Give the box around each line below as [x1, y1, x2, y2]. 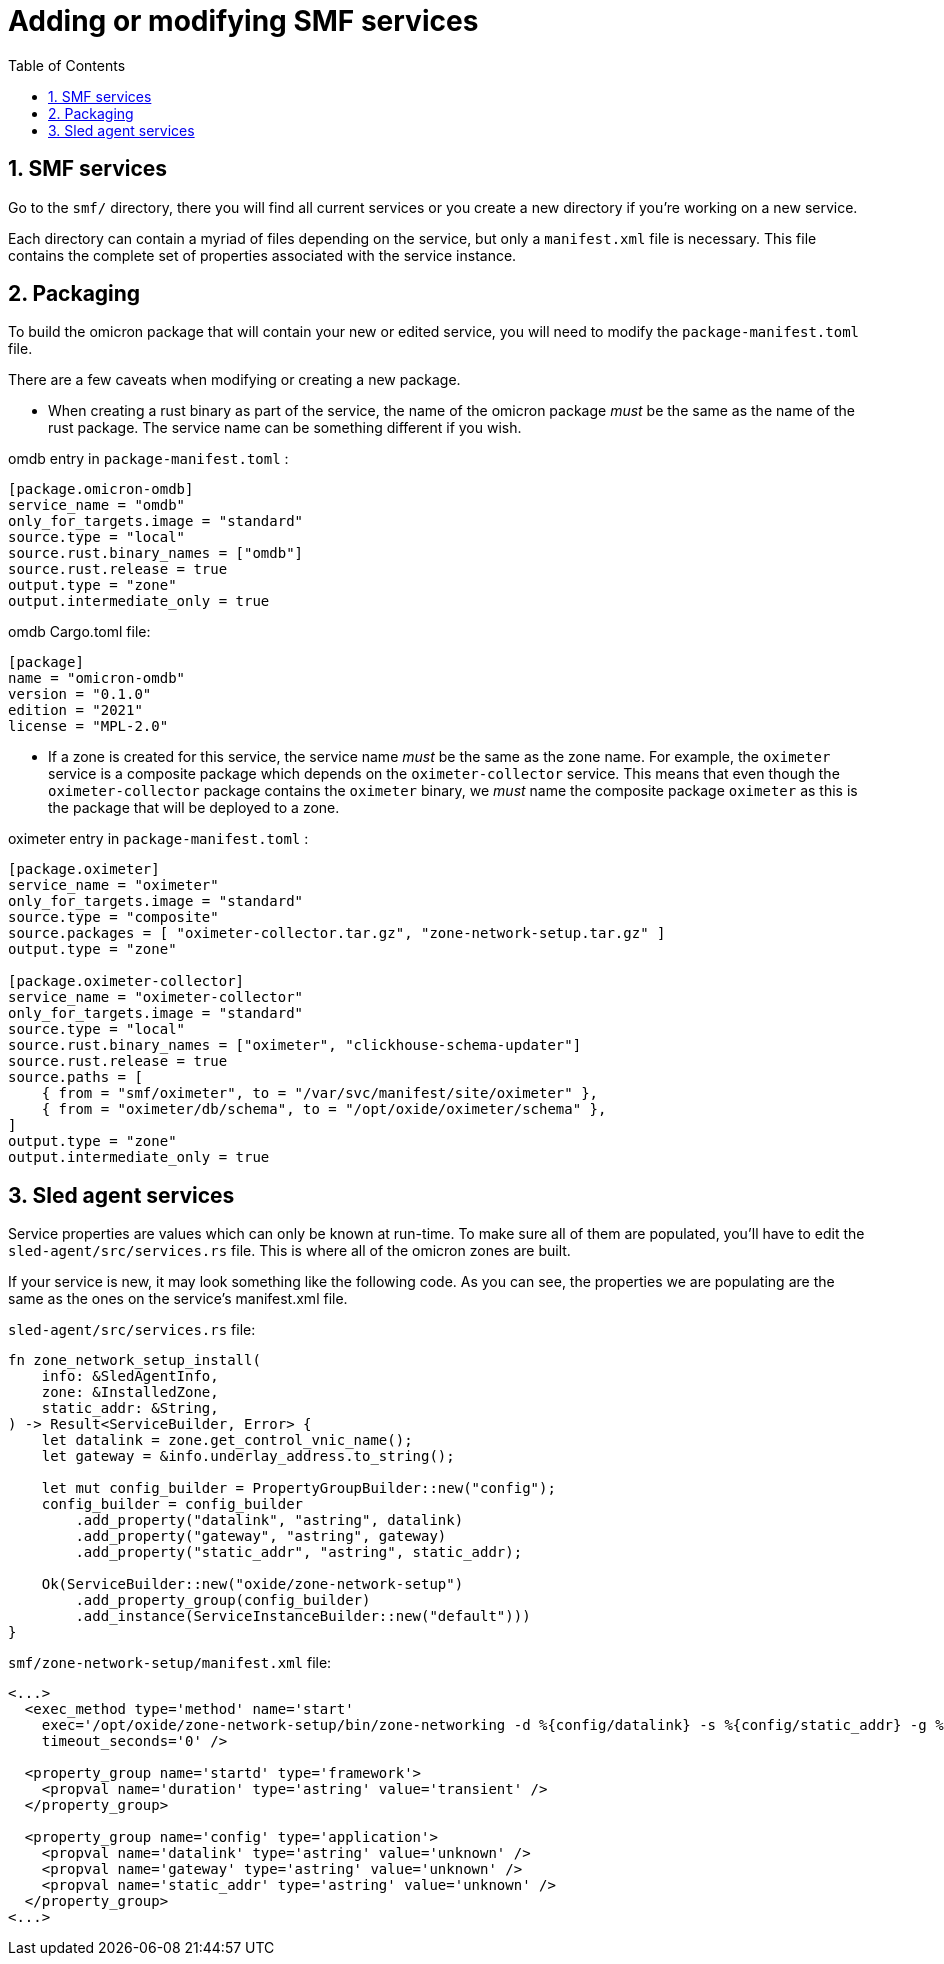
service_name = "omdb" [8, 497, 186, 514]
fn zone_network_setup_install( [8, 1352, 261, 1369]
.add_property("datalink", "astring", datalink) [75, 1512, 464, 1529]
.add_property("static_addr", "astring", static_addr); [75, 1544, 523, 1561]
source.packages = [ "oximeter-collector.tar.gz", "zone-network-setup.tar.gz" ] [8, 925, 666, 942]
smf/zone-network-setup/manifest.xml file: [8, 1654, 332, 1672]
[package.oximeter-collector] [8, 973, 245, 990]
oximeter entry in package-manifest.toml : [8, 830, 309, 848]
